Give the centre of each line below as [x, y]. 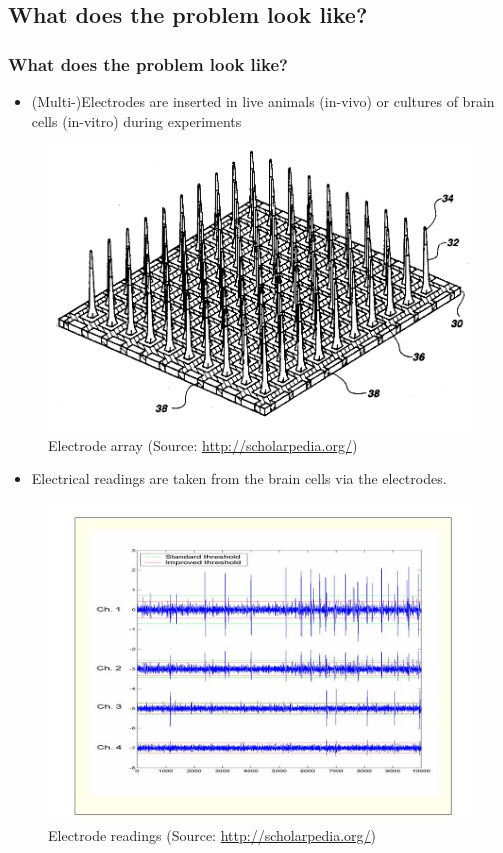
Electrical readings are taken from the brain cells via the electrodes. [239, 478]
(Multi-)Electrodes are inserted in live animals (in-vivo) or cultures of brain [263, 101]
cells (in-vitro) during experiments [136, 120]
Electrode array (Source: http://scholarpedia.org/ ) [203, 444]
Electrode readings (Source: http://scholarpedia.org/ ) [212, 834]
